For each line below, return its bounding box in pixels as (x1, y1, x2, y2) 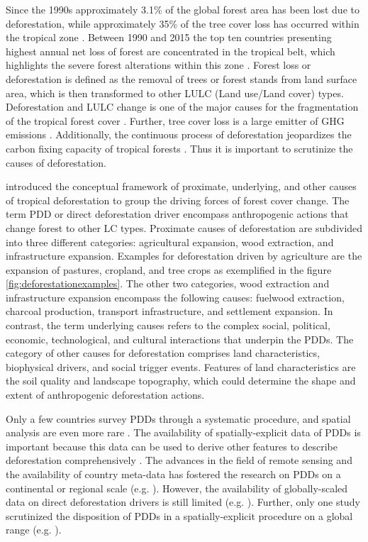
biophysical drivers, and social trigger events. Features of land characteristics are (6, 359, 356, 374)
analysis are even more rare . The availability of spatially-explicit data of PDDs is (6, 425, 361, 440)
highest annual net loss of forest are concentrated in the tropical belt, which (6, 43, 335, 58)
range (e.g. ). (6, 522, 62, 537)
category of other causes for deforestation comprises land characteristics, (6, 345, 320, 360)
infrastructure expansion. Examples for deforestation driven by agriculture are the (6, 248, 362, 263)
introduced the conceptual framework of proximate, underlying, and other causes (6, 179, 357, 194)
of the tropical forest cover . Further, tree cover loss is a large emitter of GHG (6, 113, 345, 128)
